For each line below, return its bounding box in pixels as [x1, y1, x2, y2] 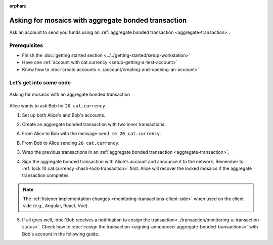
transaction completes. [22, 172, 70, 178]
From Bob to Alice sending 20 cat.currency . [22, 140, 120, 146]
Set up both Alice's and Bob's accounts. [22, 112, 106, 118]
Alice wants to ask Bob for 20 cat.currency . [9, 103, 107, 109]
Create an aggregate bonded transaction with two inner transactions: [22, 121, 166, 127]
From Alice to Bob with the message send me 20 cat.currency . [22, 131, 161, 137]
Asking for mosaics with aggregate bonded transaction [9, 16, 187, 25]
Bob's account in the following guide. [22, 231, 100, 237]
